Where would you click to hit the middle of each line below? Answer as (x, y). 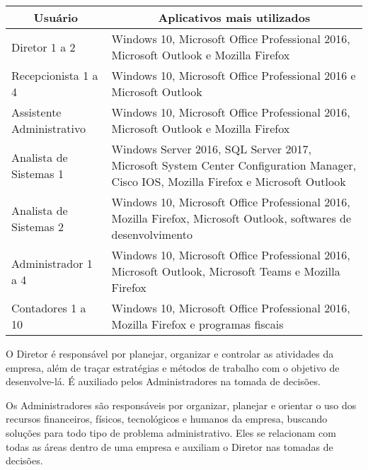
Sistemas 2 (38, 226)
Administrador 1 (52, 263)
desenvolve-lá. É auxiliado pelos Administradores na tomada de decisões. (163, 381)
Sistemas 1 (38, 173)
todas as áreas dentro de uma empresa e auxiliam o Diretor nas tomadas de (169, 446)
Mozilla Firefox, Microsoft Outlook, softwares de (231, 218)
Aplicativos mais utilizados (234, 17)
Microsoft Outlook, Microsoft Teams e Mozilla (226, 271)
